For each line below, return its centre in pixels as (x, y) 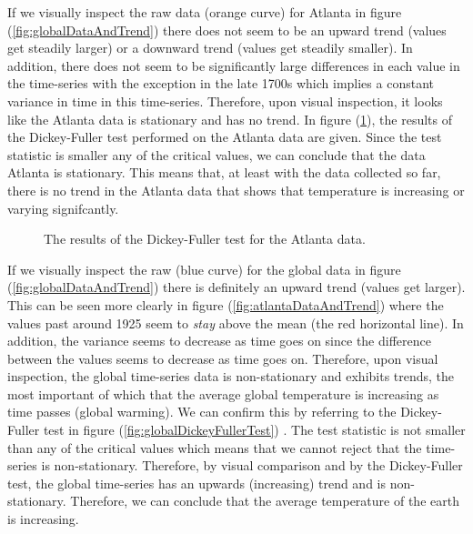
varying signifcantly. (63, 208)
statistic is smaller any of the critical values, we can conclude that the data (216, 154)
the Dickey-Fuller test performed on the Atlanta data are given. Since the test (225, 137)
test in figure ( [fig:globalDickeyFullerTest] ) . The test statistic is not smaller (254, 430)
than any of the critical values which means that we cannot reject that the (215, 447)
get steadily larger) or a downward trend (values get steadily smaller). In (210, 48)
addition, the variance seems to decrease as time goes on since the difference (219, 341)
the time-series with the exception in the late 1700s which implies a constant (221, 83)
